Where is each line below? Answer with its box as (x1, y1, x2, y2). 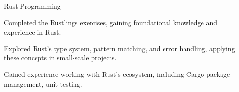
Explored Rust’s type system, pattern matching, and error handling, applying (4, 43, 235, 53)
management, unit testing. (4, 78, 82, 89)
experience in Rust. (4, 27, 61, 37)
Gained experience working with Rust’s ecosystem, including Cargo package (4, 69, 230, 79)
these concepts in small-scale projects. (4, 53, 117, 63)
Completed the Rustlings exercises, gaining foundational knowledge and (4, 17, 218, 27)
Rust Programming (4, 1, 61, 11)
